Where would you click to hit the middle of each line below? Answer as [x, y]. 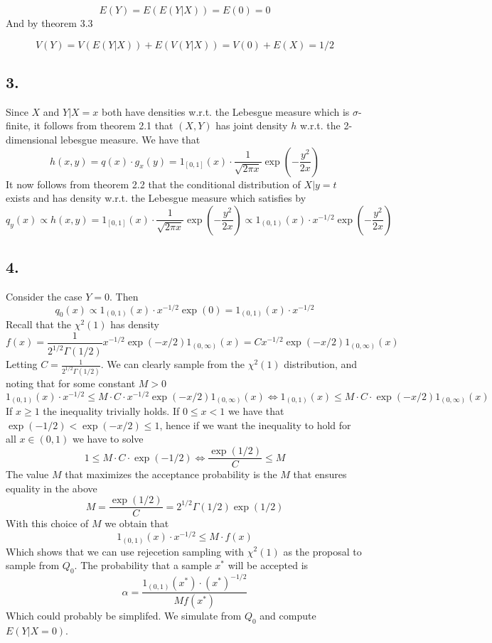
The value [27, 474]
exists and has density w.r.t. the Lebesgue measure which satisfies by [156, 198]
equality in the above [52, 488]
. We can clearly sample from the [173, 364]
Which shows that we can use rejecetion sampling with [125, 551]
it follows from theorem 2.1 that [103, 125]
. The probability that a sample [143, 565]
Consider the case [44, 296]
